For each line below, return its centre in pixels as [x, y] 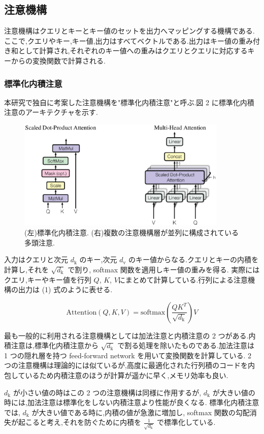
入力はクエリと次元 [36, 259]
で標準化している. [186, 422]
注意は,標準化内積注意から [55, 345]
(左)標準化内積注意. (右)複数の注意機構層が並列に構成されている [131, 232]
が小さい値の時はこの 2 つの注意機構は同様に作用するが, [107, 392]
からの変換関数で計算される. [58, 60]
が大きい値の [234, 392]
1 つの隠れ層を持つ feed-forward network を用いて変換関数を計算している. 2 [128, 355]
